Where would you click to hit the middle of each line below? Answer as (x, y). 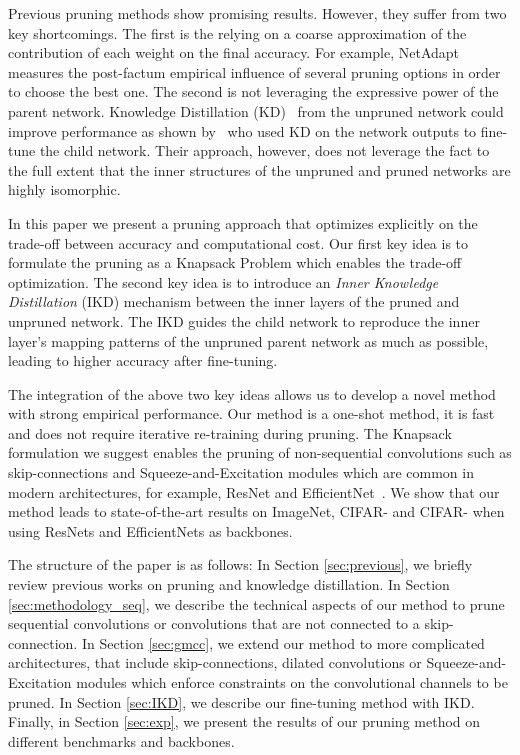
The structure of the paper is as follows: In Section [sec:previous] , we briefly (240, 564)
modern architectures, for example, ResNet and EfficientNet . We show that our (254, 491)
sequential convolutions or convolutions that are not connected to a (214, 623)
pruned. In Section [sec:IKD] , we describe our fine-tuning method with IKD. (241, 701)
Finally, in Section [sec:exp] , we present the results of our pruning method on (244, 721)
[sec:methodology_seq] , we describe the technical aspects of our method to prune (256, 603)
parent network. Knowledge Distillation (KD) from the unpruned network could (256, 110)
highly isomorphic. (64, 189)
